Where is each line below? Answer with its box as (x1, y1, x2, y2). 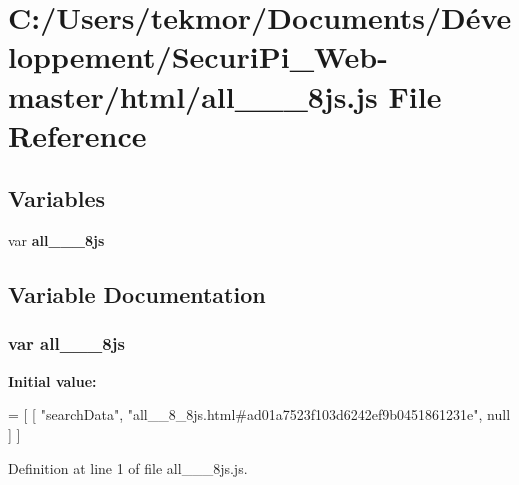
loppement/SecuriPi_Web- (8, 36, 388, 77)
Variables (8, 183, 106, 214)
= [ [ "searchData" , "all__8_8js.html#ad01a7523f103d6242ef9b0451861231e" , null (8, 404, 511, 425)
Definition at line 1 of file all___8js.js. (8, 457, 248, 478)
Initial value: (8, 370, 97, 391)
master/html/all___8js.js (8, 75, 378, 116)
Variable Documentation (8, 279, 266, 310)
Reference (8, 114, 147, 155)
